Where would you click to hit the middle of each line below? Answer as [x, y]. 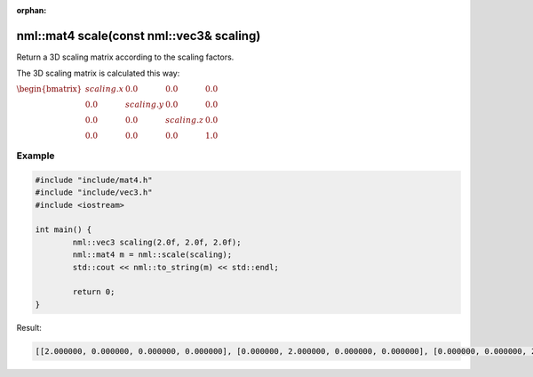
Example [36, 156]
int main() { [64, 230]
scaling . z [185, 120]
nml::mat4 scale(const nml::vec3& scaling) [139, 36]
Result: [29, 327]
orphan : [32, 10]
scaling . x [104, 88]
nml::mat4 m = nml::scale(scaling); [152, 255]
